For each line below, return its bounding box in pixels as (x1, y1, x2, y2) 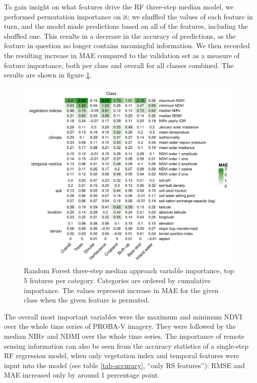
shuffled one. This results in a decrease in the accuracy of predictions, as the (4, 30, 236, 41)
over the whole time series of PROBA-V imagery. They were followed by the (4, 321, 236, 331)
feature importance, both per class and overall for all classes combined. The (4, 60, 234, 70)
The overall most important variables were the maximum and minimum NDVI (4, 311, 242, 321)
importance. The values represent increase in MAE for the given (24, 285, 219, 295)
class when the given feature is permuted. (24, 295, 150, 305)
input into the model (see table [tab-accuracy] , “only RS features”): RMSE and (4, 360, 245, 370)
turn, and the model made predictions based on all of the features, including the (4, 21, 248, 31)
